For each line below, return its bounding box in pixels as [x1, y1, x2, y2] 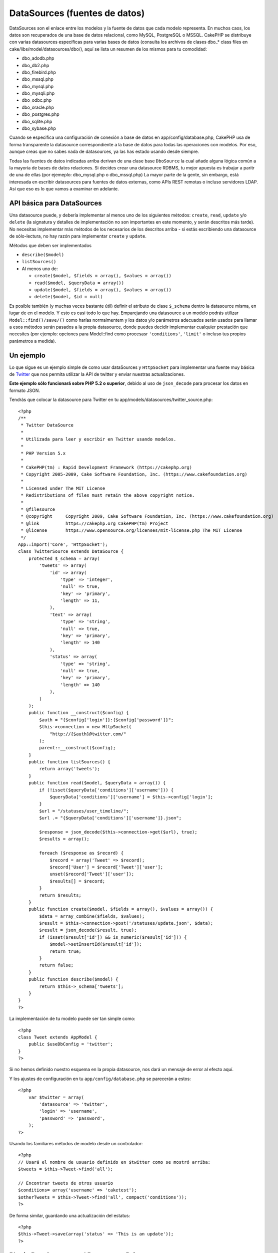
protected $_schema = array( [28, 555, 100, 561]
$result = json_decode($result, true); [39, 927, 137, 933]
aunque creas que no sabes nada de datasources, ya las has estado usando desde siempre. [9, 148, 199, 155]
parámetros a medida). [9, 338, 56, 344]
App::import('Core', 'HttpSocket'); [18, 541, 108, 547]
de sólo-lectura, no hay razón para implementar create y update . [9, 233, 147, 239]
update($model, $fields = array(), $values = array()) [34, 287, 172, 293]
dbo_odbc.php [21, 97, 52, 103]
